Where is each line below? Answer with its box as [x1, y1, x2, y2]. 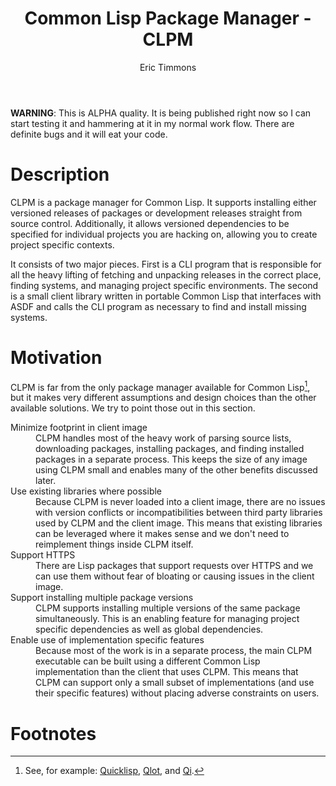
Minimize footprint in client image [10, 422, 148, 434]
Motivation [10, 347, 103, 369]
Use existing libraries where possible [10, 485, 163, 497]
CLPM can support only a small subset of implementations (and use [35, 677, 315, 689]
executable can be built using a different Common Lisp [35, 655, 261, 667]
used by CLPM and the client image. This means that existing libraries [35, 517, 323, 529]
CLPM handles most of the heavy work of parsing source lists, [35, 432, 292, 444]
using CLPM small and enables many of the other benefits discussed [35, 464, 318, 476]
